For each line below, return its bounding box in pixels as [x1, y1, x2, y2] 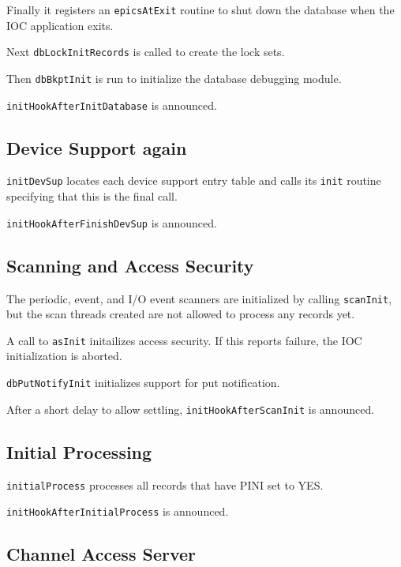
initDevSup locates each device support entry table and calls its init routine [6, 172, 381, 189]
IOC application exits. [6, 17, 114, 33]
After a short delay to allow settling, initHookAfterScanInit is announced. [6, 400, 375, 417]
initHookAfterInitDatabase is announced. [6, 96, 217, 113]
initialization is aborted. [6, 347, 122, 364]
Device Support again [6, 135, 187, 160]
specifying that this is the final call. [6, 188, 178, 205]
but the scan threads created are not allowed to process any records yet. [6, 306, 355, 322]
